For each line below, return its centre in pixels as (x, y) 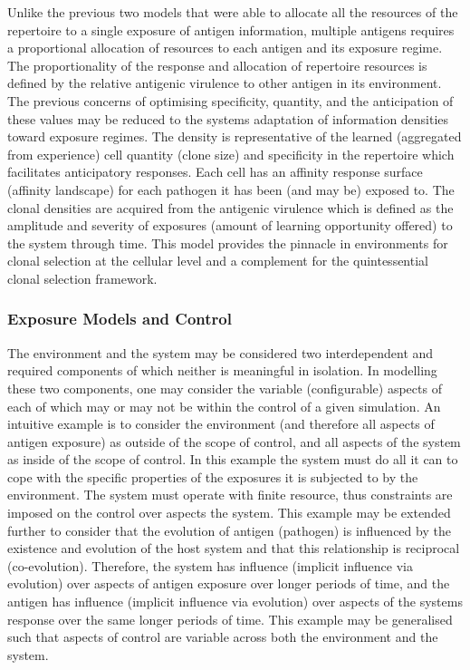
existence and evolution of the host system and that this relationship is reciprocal (234, 548)
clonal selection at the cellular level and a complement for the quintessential (218, 261)
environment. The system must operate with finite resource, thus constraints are (230, 495)
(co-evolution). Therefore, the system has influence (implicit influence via (210, 565)
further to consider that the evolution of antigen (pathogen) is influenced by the (229, 530)
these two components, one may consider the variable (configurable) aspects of (225, 388)
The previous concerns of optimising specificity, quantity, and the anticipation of (230, 100)
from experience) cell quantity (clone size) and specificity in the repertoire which (231, 154)
